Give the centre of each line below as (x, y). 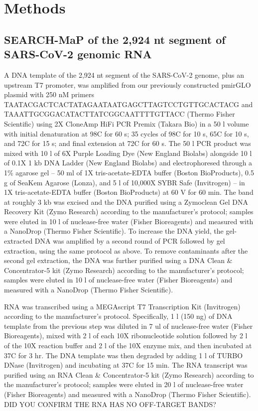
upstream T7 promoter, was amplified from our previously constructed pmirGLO (128, 84)
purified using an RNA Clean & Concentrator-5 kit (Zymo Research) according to (129, 374)
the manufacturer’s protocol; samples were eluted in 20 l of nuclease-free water (124, 384)
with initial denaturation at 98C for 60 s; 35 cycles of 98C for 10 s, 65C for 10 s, (127, 133)
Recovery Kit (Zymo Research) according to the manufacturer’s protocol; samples (129, 211)
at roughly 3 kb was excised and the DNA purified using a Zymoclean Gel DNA (126, 202)
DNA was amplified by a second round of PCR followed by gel (130, 241)
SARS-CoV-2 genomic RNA (78, 54)
